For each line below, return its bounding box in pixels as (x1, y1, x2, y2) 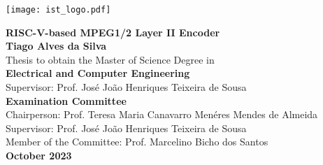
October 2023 (6, 148, 72, 162)
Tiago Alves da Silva (6, 38, 107, 53)
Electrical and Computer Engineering (6, 66, 190, 80)
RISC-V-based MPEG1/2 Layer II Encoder (6, 24, 220, 39)
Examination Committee (6, 93, 127, 108)
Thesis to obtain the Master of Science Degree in (6, 52, 215, 66)
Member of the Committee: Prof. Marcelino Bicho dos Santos (6, 134, 268, 149)
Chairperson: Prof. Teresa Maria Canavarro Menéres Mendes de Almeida (6, 107, 318, 122)
